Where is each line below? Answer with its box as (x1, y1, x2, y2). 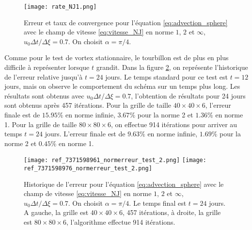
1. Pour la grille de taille (4, 119, 77, 129)
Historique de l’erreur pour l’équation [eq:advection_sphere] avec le (24, 179, 224, 189)
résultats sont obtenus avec (4, 90, 84, 100)
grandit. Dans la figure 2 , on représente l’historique (96, 62, 248, 72)
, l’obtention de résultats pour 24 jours (131, 90, 246, 100)
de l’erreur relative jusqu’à (4, 71, 83, 82)
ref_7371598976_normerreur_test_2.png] (24, 165, 152, 172)
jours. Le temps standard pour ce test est (105, 71, 228, 82)
